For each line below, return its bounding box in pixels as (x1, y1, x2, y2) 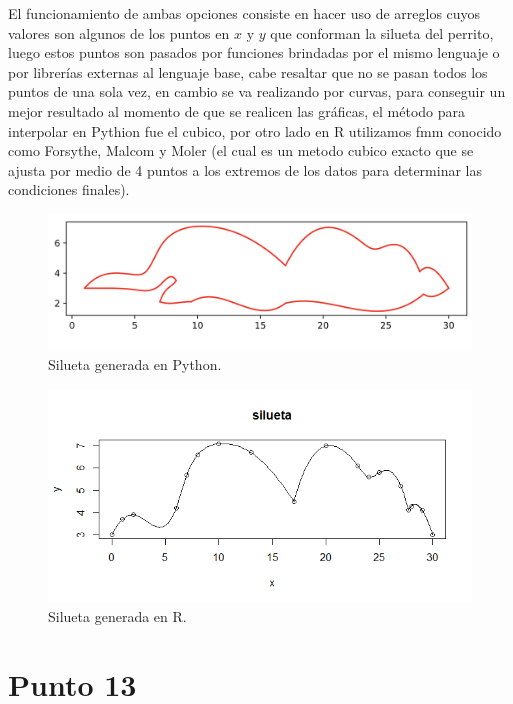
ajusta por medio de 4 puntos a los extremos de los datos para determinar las (8, 159, 482, 180)
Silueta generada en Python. (48, 354, 222, 375)
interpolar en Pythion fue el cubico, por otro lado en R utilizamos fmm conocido (8, 120, 502, 141)
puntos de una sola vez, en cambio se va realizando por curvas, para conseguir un (8, 81, 506, 102)
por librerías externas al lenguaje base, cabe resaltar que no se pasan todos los (8, 61, 488, 82)
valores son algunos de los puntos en (8, 22, 230, 43)
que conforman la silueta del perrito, (270, 22, 494, 43)
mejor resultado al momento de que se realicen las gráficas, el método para (8, 100, 466, 121)
